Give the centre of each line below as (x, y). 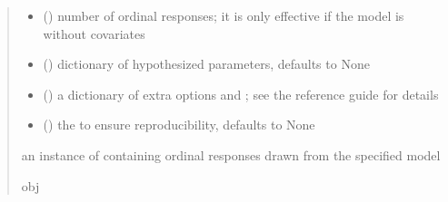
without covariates (94, 33)
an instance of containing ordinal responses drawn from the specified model (231, 154)
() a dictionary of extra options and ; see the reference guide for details (241, 94)
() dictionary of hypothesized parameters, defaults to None (206, 64)
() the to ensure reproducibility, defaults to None (179, 125)
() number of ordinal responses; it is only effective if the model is (224, 15)
